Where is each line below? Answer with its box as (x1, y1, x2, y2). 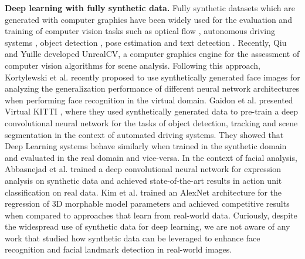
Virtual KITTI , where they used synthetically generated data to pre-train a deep (5, 105, 299, 117)
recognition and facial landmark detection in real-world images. (5, 243, 232, 255)
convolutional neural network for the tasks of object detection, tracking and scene (5, 116, 298, 129)
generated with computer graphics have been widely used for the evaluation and (5, 13, 292, 25)
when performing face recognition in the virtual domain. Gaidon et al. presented (5, 93, 293, 106)
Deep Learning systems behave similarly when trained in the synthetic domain (5, 140, 287, 152)
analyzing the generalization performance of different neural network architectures (5, 82, 300, 95)
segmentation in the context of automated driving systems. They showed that (5, 128, 284, 140)
